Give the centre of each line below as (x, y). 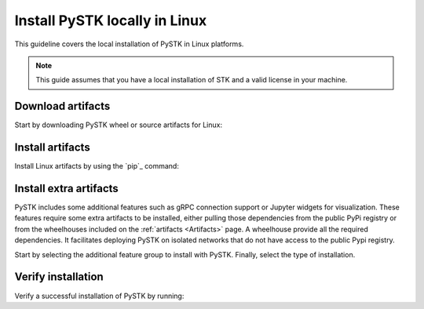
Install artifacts (52, 148)
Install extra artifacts (67, 188)
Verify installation (59, 277)
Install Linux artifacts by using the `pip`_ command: (97, 166)
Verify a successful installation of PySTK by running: (99, 296)
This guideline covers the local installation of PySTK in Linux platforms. (129, 44)
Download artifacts (62, 106)
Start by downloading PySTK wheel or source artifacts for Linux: (119, 125)
